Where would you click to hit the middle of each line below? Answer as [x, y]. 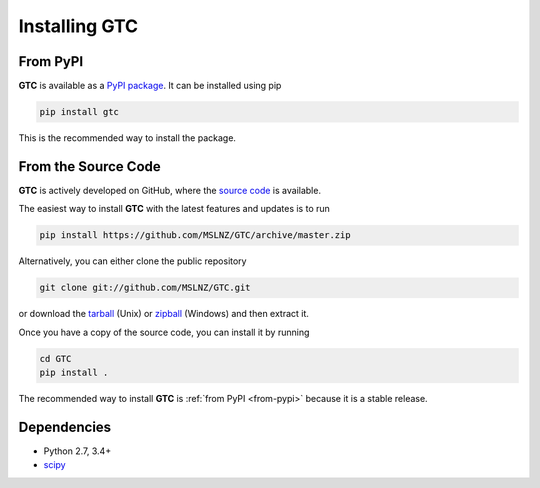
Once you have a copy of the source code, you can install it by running [164, 332]
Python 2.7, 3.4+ [77, 451]
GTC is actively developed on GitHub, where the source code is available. [170, 190]
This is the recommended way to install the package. [127, 138]
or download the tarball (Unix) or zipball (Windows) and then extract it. [164, 314]
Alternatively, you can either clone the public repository [132, 261]
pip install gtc [79, 112]
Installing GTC [78, 26]
